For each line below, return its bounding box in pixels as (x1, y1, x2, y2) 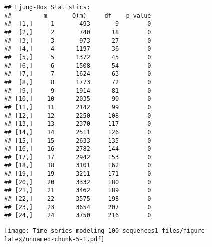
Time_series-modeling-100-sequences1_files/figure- (33, 227, 209, 235)
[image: (4, 227, 30, 235)
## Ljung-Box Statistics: (4, 4, 90, 11)
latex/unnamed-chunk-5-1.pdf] (4, 235, 105, 243)
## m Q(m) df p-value (4, 12, 151, 19)
